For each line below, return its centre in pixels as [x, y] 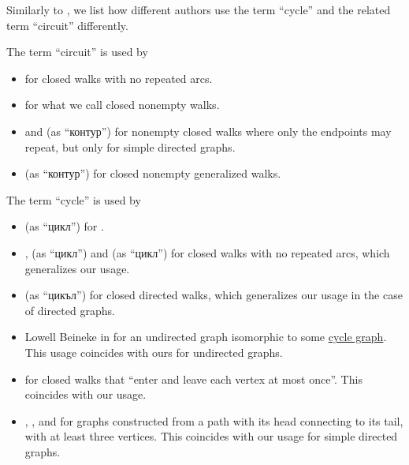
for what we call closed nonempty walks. [122, 105]
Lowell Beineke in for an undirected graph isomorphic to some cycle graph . [206, 337]
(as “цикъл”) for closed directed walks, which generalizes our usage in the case [214, 295]
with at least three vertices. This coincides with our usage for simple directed [211, 436]
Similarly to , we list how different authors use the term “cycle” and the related [199, 9]
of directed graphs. [70, 310]
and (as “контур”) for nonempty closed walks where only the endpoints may [208, 131]
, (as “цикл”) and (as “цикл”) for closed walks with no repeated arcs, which [207, 252]
